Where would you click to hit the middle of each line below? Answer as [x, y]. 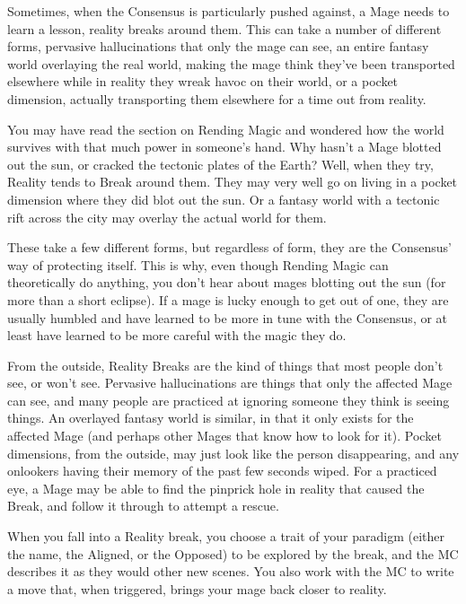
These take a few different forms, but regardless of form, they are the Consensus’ [229, 247]
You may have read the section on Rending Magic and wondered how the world [226, 129]
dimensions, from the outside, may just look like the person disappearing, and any [233, 453]
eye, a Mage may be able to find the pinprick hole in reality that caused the [216, 488]
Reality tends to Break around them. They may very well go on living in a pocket [233, 182]
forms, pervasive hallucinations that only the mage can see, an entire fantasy [218, 46]
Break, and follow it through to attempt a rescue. [143, 506]
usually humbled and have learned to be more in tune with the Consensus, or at [228, 317]
